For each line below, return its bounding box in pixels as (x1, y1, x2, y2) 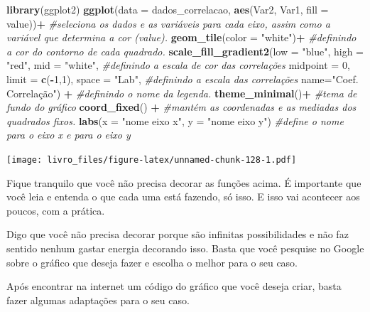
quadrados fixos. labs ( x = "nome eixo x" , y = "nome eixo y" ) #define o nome (6, 113, 344, 128)
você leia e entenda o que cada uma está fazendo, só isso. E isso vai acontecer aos (6, 189, 360, 204)
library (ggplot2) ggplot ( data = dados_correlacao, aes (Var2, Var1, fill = (6, 2, 329, 16)
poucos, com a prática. (6, 203, 105, 217)
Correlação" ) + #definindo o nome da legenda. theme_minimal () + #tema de (6, 85, 357, 100)
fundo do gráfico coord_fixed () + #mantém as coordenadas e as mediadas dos (6, 99, 357, 114)
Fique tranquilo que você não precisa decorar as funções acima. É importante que (6, 175, 361, 190)
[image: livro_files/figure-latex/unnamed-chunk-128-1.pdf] (6, 154, 297, 165)
